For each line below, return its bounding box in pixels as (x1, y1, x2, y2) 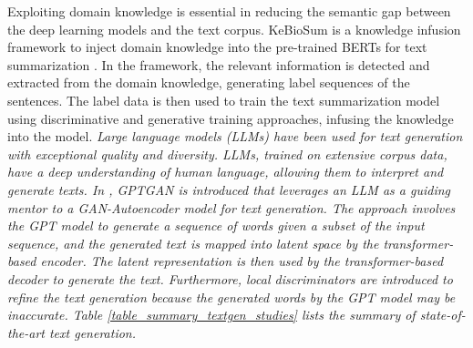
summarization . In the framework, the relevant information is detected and (7, 55, 430, 74)
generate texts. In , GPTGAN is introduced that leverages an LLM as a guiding (7, 179, 451, 199)
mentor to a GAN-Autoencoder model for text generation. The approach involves (7, 198, 456, 217)
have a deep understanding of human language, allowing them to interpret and (7, 162, 444, 181)
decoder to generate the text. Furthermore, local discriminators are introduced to (7, 269, 453, 288)
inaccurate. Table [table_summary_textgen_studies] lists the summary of (7, 305, 416, 324)
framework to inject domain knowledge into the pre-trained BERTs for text (7, 37, 427, 56)
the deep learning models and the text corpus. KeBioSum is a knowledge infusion (7, 19, 461, 38)
